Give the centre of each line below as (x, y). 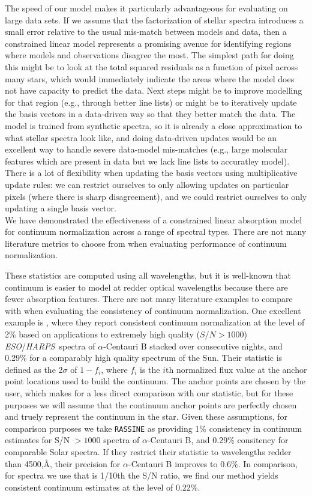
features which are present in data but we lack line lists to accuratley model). (147, 161)
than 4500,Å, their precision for (63, 463)
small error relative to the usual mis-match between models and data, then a (146, 32)
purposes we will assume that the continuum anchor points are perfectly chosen (151, 404)
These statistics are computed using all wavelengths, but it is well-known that (148, 275)
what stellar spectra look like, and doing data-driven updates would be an (141, 137)
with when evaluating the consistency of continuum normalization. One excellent (153, 310)
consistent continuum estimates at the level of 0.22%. (103, 487)
